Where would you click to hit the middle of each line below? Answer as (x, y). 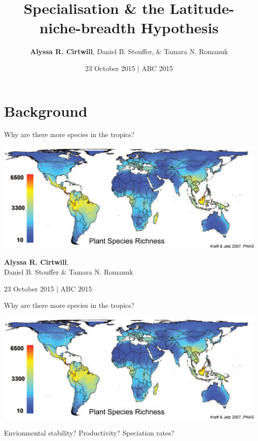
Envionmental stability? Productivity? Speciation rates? (89, 433)
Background (46, 110)
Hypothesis (180, 28)
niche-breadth (88, 28)
